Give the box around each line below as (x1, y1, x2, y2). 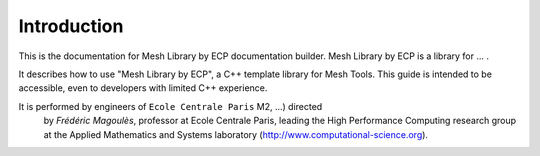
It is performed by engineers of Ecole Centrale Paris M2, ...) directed (18, 100, 323, 112)
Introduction (18, 15, 124, 37)
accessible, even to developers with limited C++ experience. (18, 82, 268, 94)
